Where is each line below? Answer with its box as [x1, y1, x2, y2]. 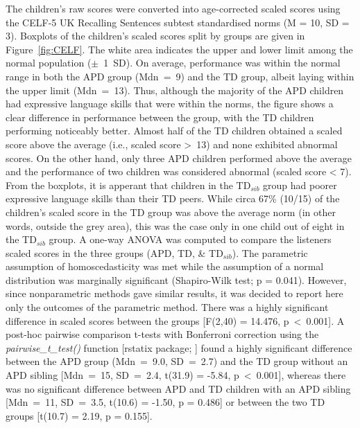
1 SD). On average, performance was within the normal [103, 55, 341, 70]
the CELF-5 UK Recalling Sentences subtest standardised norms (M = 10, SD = [6, 15, 350, 29]
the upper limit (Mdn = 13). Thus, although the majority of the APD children [6, 82, 344, 97]
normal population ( [6, 55, 92, 70]
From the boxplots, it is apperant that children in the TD [6, 177, 251, 192]
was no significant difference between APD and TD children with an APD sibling [6, 381, 351, 395]
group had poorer [263, 177, 337, 192]
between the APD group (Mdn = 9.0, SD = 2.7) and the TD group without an [6, 354, 348, 368]
